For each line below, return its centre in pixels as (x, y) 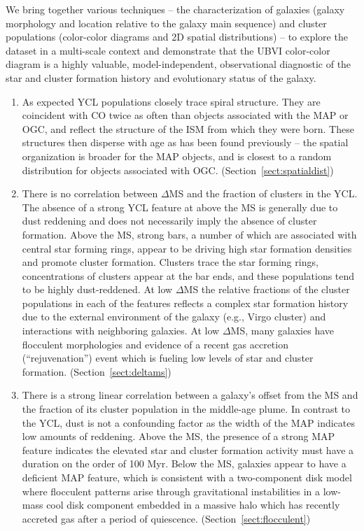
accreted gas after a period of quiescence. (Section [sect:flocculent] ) (166, 518)
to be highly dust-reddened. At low (97, 289)
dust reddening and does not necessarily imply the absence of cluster (169, 221)
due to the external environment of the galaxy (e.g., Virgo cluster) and (174, 317)
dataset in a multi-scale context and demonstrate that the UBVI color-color (168, 50)
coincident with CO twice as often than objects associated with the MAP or (185, 115)
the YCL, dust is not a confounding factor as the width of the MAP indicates (188, 422)
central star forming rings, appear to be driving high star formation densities (187, 248)
